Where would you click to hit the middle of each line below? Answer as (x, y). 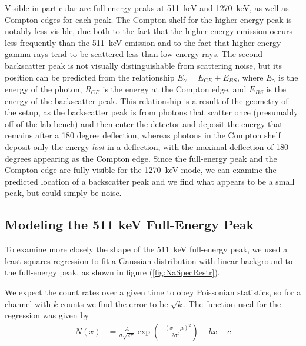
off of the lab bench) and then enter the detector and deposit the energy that (144, 123)
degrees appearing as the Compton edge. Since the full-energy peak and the (141, 158)
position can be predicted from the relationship (90, 77)
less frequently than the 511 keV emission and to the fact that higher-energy (143, 42)
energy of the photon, (44, 89)
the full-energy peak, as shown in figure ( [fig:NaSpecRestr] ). (112, 272)
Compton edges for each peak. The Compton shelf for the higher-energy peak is (148, 19)
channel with (28, 303)
